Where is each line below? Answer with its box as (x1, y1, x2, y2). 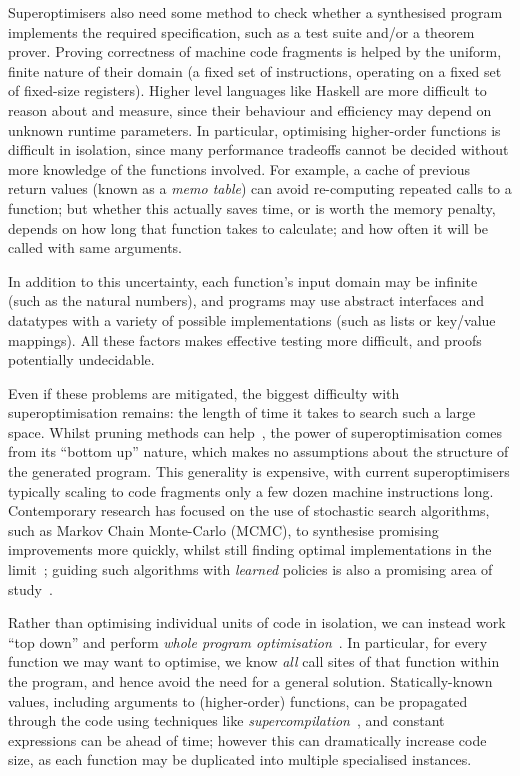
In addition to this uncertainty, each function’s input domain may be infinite (8, 270, 478, 291)
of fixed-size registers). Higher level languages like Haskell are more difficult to (8, 80, 487, 101)
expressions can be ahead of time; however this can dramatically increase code (8, 729, 487, 750)
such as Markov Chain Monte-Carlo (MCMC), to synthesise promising (8, 519, 439, 540)
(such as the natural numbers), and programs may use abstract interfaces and (8, 290, 484, 311)
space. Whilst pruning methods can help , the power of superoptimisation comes (8, 421, 503, 442)
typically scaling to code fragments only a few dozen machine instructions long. (8, 480, 494, 501)
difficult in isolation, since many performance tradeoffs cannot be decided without (8, 139, 509, 160)
